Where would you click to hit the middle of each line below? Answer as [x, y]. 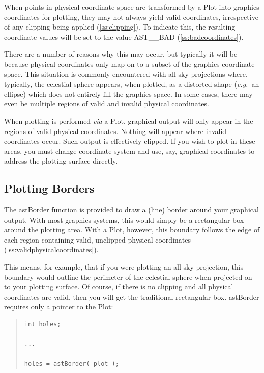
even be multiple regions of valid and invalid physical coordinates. [107, 104]
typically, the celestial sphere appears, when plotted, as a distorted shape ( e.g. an [132, 84]
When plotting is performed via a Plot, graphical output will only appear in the [129, 121]
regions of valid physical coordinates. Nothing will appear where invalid [115, 131]
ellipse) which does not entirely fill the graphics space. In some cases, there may [128, 94]
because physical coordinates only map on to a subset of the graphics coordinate [129, 63]
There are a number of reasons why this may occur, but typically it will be [121, 54]
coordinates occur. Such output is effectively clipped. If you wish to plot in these [130, 141]
